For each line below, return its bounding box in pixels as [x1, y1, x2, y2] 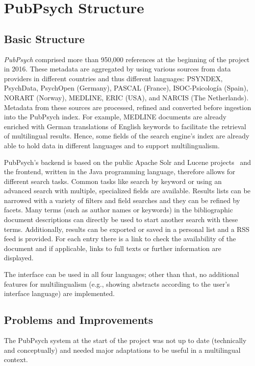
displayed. [4, 252, 34, 263]
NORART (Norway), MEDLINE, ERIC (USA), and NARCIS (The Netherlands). [4, 92, 249, 102]
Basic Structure [4, 31, 85, 46]
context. [4, 354, 28, 365]
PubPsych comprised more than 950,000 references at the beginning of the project [4, 54, 250, 64]
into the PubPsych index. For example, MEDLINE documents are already [4, 112, 227, 122]
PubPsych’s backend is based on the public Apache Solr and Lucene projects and [4, 157, 251, 167]
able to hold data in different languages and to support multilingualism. [4, 140, 220, 150]
